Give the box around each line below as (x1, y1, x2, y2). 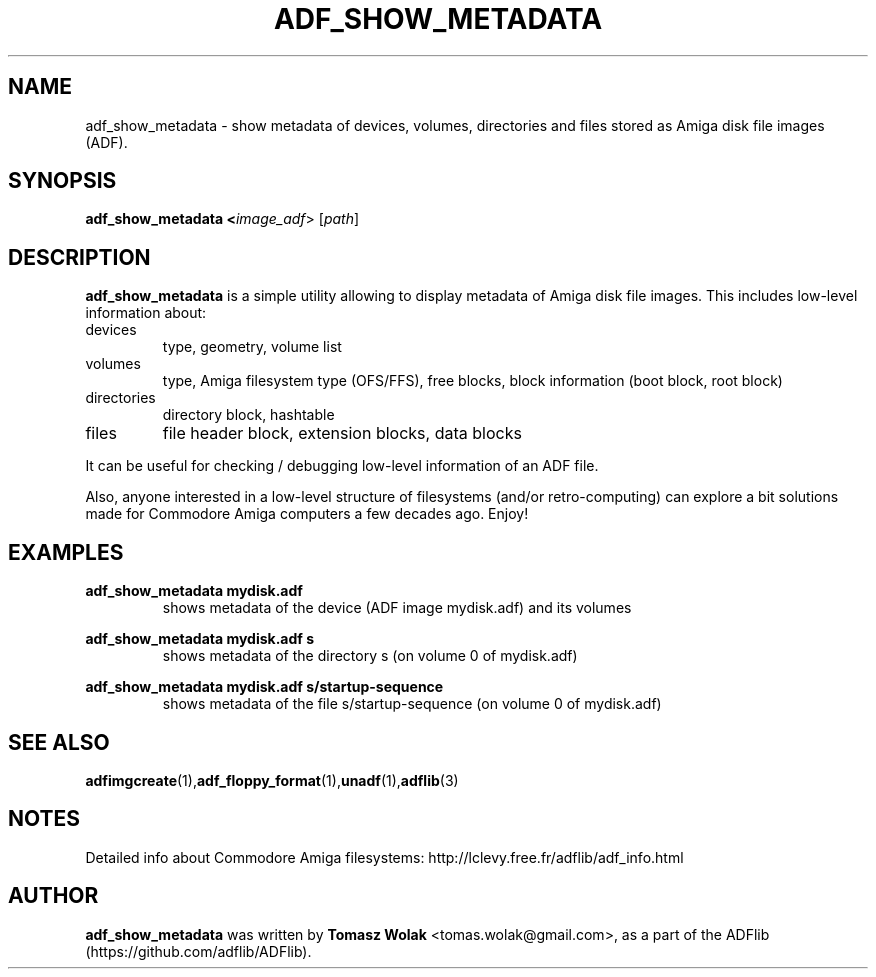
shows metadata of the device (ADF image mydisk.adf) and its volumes (162, 599, 632, 617)
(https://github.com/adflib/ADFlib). (85, 942, 312, 960)
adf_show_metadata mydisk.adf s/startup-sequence (85, 678, 444, 696)
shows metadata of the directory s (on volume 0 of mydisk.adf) (162, 647, 578, 665)
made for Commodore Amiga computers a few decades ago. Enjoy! (85, 505, 529, 523)
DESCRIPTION (8, 244, 151, 270)
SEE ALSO (8, 729, 110, 755)
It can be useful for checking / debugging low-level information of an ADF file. (85, 457, 599, 475)
